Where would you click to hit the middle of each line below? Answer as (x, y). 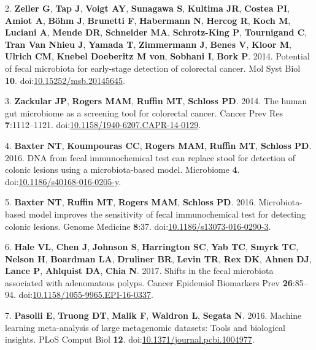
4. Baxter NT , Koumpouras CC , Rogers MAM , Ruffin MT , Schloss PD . (158, 145)
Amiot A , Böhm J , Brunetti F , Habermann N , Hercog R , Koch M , (148, 20)
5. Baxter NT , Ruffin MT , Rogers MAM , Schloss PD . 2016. (130, 202)
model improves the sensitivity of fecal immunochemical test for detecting (167, 214)
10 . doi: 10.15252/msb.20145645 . (65, 80)
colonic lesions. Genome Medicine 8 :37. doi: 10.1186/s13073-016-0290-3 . (138, 226)
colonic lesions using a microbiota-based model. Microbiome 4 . (122, 169)
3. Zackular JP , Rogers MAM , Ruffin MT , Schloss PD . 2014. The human (156, 101)
